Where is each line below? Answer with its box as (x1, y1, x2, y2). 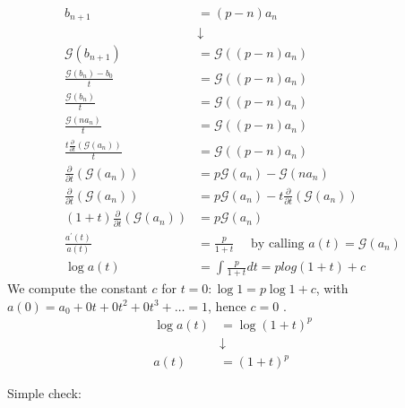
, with (315, 278, 349, 297)
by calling (251, 237, 305, 250)
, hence (208, 296, 246, 315)
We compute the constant (7, 278, 148, 297)
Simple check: (7, 384, 82, 403)
